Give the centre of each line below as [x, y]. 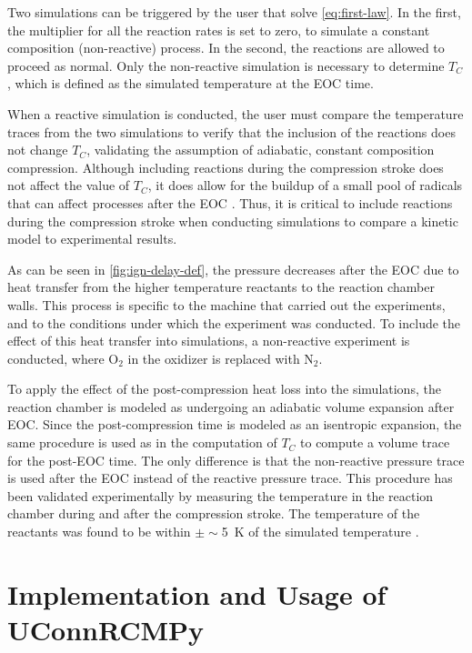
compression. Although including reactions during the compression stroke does [226, 167]
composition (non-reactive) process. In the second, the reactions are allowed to [226, 48]
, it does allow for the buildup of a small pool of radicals [305, 185]
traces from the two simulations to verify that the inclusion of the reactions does [231, 131]
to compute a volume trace [375, 442]
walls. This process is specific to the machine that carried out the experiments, [226, 304]
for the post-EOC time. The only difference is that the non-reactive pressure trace [236, 460]
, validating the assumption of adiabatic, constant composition [261, 150]
